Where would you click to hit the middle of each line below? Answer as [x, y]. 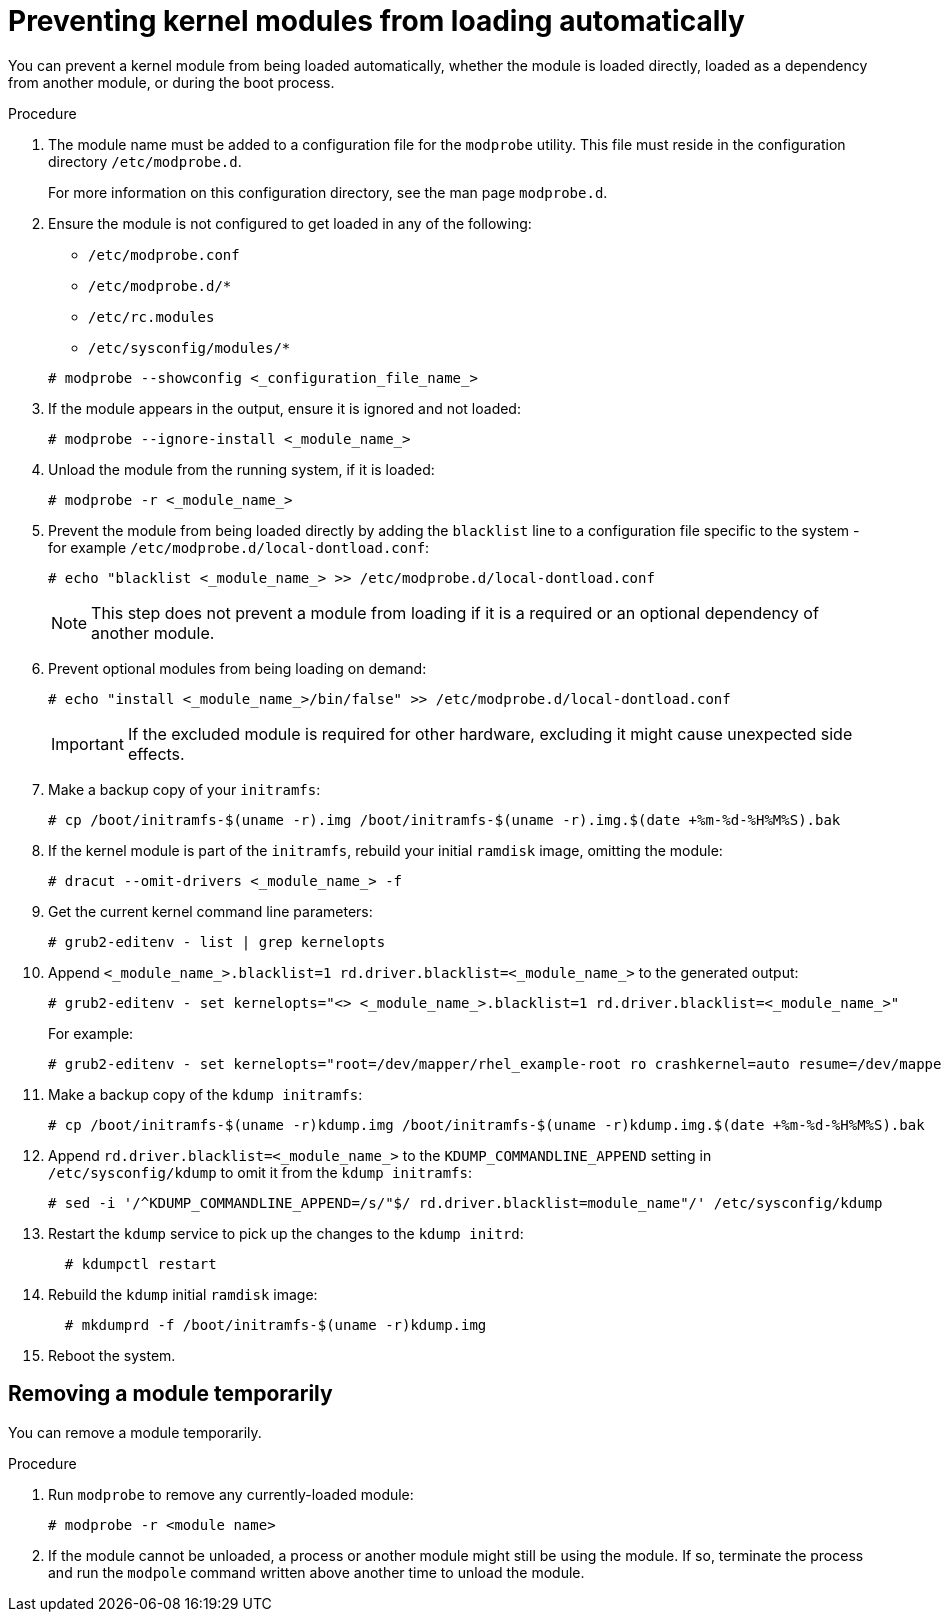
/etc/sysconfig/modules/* [189, 347]
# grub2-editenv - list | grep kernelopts [217, 941]
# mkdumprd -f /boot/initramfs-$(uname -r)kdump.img [275, 1324]
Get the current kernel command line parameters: [210, 911]
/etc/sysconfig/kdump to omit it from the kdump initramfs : [260, 1172]
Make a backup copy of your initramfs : [184, 789]
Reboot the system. [112, 1355]
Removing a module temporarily [170, 1394]
